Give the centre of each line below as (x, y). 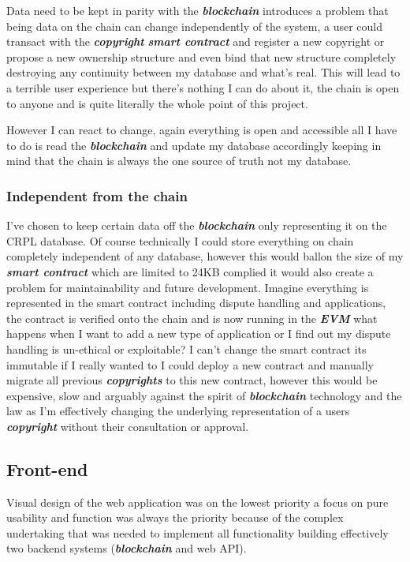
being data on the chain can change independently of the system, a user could (195, 26)
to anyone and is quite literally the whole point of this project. (157, 103)
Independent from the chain (97, 195)
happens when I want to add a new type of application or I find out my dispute (199, 333)
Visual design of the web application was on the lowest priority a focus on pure (198, 502)
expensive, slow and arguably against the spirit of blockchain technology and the (204, 395)
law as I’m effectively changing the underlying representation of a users (178, 411)
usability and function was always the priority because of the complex (175, 517)
